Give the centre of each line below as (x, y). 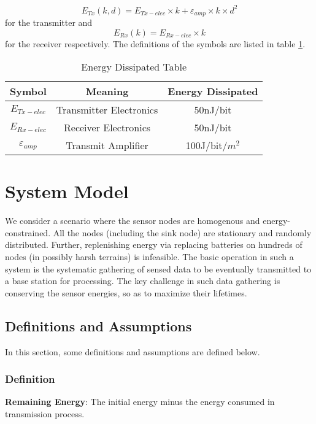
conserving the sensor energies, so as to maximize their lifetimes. (126, 292)
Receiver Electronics (107, 128)
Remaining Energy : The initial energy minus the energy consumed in (140, 402)
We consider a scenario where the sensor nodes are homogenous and (133, 221)
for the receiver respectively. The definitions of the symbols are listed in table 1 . (155, 43)
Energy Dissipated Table (134, 67)
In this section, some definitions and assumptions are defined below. (133, 351)
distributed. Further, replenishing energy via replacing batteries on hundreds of (154, 245)
